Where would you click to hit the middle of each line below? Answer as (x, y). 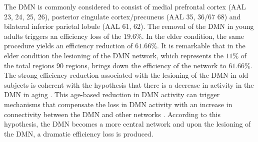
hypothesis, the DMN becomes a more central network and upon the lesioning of (127, 124)
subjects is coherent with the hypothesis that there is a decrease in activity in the (129, 84)
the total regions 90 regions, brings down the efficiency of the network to (115, 65)
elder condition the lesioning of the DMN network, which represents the (114, 55)
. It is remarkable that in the (201, 46)
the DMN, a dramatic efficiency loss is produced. (79, 133)
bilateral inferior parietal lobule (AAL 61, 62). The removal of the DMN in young (129, 26)
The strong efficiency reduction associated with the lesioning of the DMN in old (126, 75)
